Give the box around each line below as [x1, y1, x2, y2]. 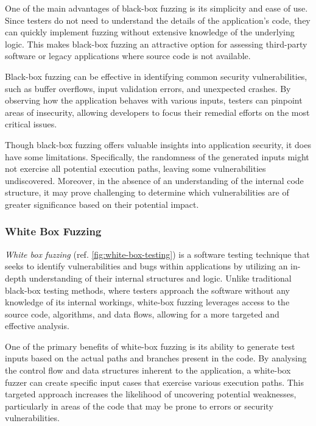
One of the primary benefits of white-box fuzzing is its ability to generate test [5, 339, 295, 352]
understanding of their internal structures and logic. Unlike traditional [29, 271, 292, 284]
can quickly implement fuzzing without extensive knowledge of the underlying [5, 26, 295, 38]
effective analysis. [5, 319, 69, 332]
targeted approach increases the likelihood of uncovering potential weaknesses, [5, 388, 297, 400]
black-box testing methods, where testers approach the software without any [5, 283, 290, 296]
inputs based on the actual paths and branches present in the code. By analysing [5, 352, 307, 364]
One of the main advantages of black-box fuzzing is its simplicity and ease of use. [5, 2, 308, 14]
